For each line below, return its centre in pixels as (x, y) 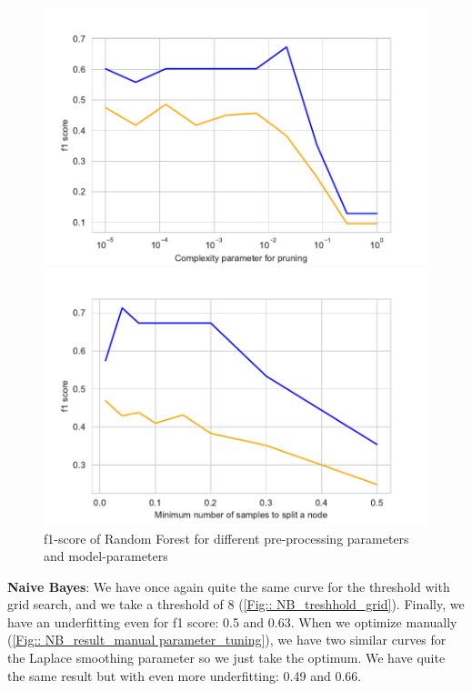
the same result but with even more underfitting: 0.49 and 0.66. (185, 675)
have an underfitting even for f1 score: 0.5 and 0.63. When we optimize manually (232, 621)
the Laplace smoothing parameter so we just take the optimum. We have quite (226, 658)
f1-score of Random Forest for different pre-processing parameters (226, 538)
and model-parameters (106, 556)
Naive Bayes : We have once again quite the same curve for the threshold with (229, 586)
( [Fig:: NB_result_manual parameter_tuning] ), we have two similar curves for (227, 640)
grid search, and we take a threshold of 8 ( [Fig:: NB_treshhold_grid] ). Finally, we (236, 604)
